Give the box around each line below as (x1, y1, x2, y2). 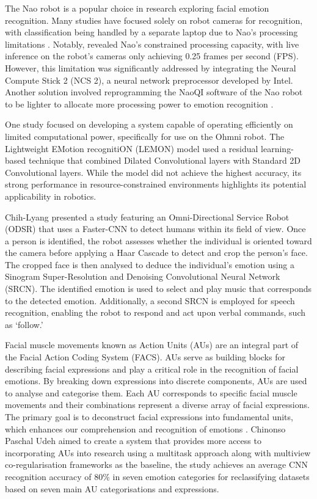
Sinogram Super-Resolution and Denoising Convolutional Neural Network (5, 270, 280, 283)
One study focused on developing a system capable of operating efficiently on (5, 118, 293, 131)
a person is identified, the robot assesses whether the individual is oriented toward (5, 234, 312, 247)
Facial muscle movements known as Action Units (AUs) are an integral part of (5, 338, 299, 351)
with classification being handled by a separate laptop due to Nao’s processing (5, 26, 298, 38)
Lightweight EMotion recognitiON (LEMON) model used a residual (5, 142, 258, 155)
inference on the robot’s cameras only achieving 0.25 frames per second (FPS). (5, 49, 299, 62)
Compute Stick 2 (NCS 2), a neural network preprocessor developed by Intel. (5, 73, 293, 86)
